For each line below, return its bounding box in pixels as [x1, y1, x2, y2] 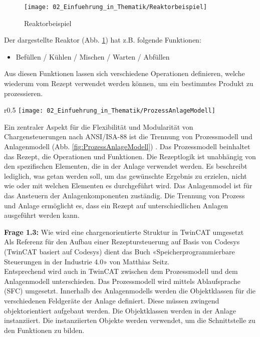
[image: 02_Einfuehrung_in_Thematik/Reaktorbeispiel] [24, 4, 207, 11]
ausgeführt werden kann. [4, 210, 80, 220]
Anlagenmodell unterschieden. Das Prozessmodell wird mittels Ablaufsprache [4, 275, 240, 286]
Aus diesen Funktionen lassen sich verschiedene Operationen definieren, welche [4, 68, 245, 79]
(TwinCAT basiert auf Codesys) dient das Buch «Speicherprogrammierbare [4, 246, 235, 256]
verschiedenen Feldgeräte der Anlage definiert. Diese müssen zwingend [4, 295, 219, 305]
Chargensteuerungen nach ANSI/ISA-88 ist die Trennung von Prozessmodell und [4, 131, 252, 142]
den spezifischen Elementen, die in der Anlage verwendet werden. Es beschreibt [4, 161, 247, 171]
